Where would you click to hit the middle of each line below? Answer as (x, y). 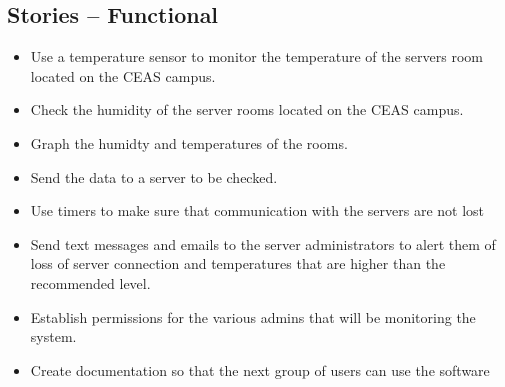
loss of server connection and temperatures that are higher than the (238, 263)
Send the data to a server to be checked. (154, 176)
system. (53, 336)
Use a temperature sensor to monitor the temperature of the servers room (256, 56)
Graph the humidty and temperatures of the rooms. (189, 142)
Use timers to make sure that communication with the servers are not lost (257, 210)
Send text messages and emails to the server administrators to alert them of (263, 243)
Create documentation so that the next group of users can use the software (260, 369)
